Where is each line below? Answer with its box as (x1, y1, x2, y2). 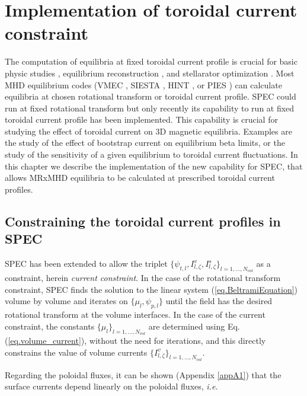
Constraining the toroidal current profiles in (5, 212, 281, 230)
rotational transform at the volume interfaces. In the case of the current (5, 308, 266, 321)
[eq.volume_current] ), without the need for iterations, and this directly (8, 334, 266, 347)
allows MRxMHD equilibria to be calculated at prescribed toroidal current (5, 171, 275, 184)
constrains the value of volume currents (5, 346, 148, 358)
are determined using (148, 320, 225, 332)
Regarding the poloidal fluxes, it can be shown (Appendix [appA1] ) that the (5, 368, 282, 381)
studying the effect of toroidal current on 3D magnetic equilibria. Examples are (5, 124, 292, 137)
